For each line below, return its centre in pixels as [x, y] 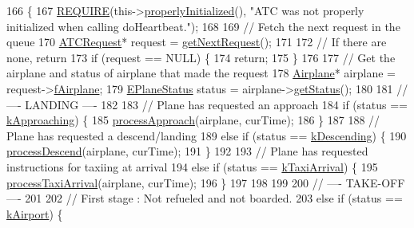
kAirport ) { [35, 213]
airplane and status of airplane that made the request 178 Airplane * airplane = [201, 73]
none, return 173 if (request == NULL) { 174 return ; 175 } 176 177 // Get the [201, 57]
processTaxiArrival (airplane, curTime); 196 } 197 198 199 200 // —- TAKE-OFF [206, 182]
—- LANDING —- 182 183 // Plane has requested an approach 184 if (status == [207, 104]
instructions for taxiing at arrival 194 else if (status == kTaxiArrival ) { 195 [192, 166]
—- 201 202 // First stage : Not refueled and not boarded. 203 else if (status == [205, 198]
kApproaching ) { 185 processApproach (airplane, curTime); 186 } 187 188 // [193, 120]
